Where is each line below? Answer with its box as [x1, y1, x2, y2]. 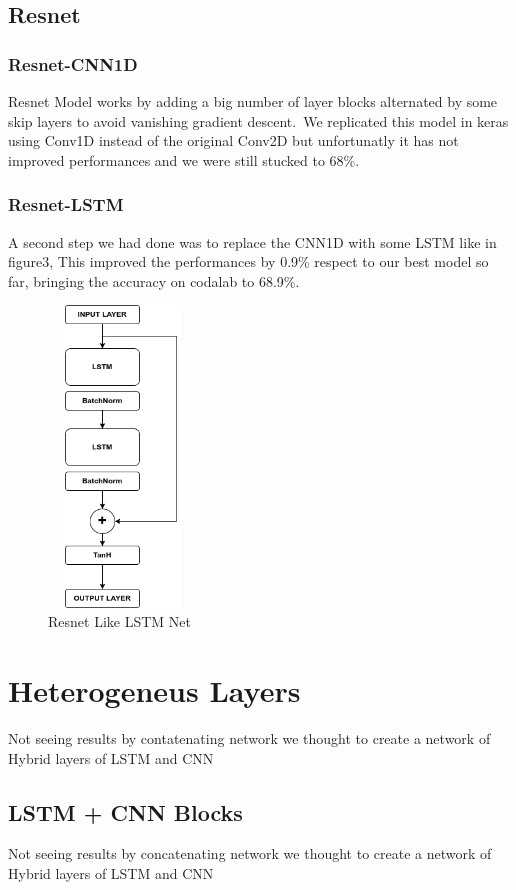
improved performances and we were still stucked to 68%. [8, 149, 360, 170]
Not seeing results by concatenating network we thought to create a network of [8, 843, 492, 864]
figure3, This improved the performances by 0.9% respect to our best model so [8, 251, 489, 272]
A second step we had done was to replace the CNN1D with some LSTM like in [8, 231, 497, 252]
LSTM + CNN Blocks [8, 796, 243, 827]
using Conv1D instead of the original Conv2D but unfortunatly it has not [8, 130, 459, 151]
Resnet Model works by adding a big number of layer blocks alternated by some [8, 91, 498, 111]
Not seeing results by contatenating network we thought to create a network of [8, 728, 491, 749]
